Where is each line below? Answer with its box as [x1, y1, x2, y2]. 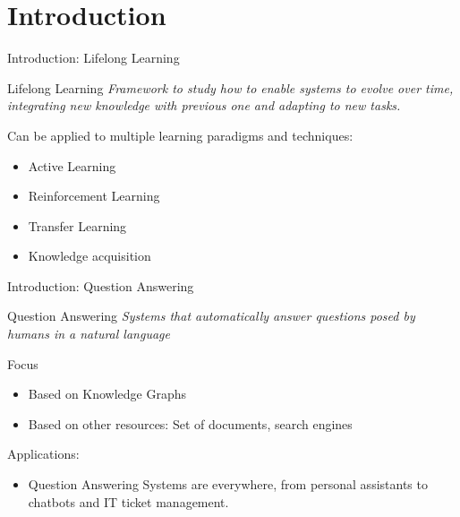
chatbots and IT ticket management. [28, 492, 229, 511]
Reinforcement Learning [28, 186, 160, 205]
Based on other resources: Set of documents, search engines [28, 414, 353, 433]
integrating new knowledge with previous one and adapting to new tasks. [7, 96, 401, 115]
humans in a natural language [7, 324, 170, 343]
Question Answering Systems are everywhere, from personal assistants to [28, 475, 428, 494]
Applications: [7, 444, 80, 463]
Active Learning [28, 156, 116, 175]
